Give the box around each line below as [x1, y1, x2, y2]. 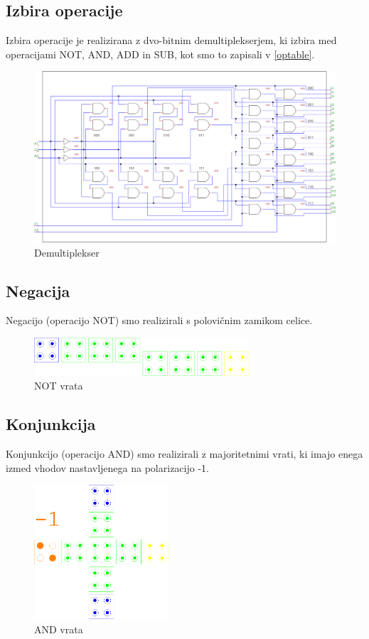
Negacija [6, 279, 70, 301]
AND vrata [34, 621, 83, 636]
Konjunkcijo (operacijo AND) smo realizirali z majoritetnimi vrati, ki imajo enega [6, 446, 363, 461]
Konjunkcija [6, 413, 96, 435]
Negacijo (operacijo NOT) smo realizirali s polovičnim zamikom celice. [6, 313, 313, 328]
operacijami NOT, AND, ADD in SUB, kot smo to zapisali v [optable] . [6, 46, 315, 61]
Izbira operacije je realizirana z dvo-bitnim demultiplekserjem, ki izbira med [6, 33, 337, 48]
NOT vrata [34, 378, 83, 393]
